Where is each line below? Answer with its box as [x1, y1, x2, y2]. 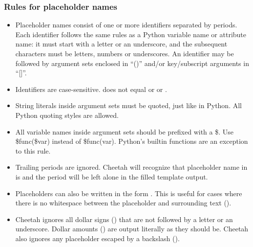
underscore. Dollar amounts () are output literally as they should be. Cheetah [15, 224, 249, 234]
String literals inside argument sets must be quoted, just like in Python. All [15, 100, 242, 111]
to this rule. [15, 145, 51, 156]
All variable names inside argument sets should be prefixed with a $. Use [15, 126, 234, 136]
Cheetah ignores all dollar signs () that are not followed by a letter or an [15, 214, 233, 224]
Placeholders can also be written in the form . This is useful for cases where [15, 188, 242, 198]
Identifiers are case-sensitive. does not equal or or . [15, 84, 167, 94]
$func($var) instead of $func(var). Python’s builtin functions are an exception [15, 136, 248, 146]
